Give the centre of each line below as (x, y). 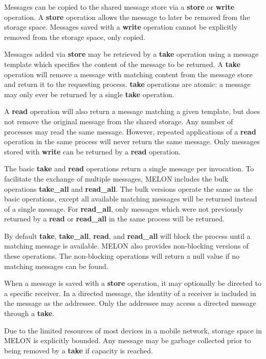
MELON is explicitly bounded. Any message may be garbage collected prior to (128, 340)
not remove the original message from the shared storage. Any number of (119, 121)
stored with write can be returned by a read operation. (93, 151)
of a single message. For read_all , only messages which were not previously (124, 208)
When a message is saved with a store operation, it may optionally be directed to (133, 283)
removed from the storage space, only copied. (75, 37)
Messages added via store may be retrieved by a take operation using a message (131, 54)
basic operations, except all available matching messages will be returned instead (131, 199)
